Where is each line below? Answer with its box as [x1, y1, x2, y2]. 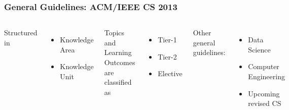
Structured [4, 27, 38, 38]
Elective [158, 68, 183, 79]
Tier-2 [158, 51, 177, 62]
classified [104, 77, 132, 87]
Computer [248, 61, 279, 72]
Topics [104, 27, 125, 38]
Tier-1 [158, 34, 177, 45]
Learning [104, 47, 132, 58]
